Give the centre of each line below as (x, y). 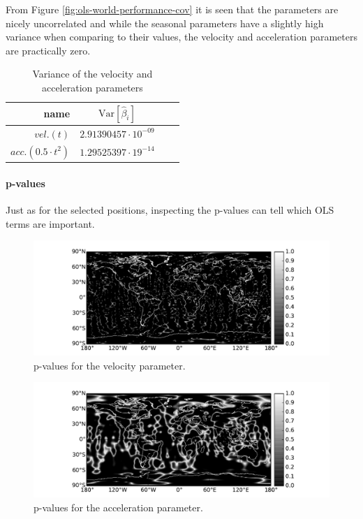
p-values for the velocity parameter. (110, 365)
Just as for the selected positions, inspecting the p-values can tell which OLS (170, 209)
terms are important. (50, 223)
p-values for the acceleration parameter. (118, 507)
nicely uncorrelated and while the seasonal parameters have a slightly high (165, 23)
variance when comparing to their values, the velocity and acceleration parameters (181, 37)
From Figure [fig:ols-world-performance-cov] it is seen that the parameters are (172, 9)
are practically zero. (48, 50)
